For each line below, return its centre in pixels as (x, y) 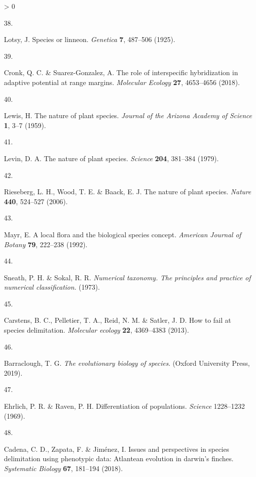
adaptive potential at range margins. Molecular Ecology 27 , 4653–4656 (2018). (122, 82)
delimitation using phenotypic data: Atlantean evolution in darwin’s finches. (119, 458)
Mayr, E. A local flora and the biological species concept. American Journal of (123, 234)
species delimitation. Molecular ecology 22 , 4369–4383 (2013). (97, 330)
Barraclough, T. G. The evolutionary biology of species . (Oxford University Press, (127, 363)
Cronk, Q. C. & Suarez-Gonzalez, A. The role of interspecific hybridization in (121, 72)
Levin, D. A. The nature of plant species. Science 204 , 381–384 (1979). (111, 158)
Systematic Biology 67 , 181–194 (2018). (63, 468)
